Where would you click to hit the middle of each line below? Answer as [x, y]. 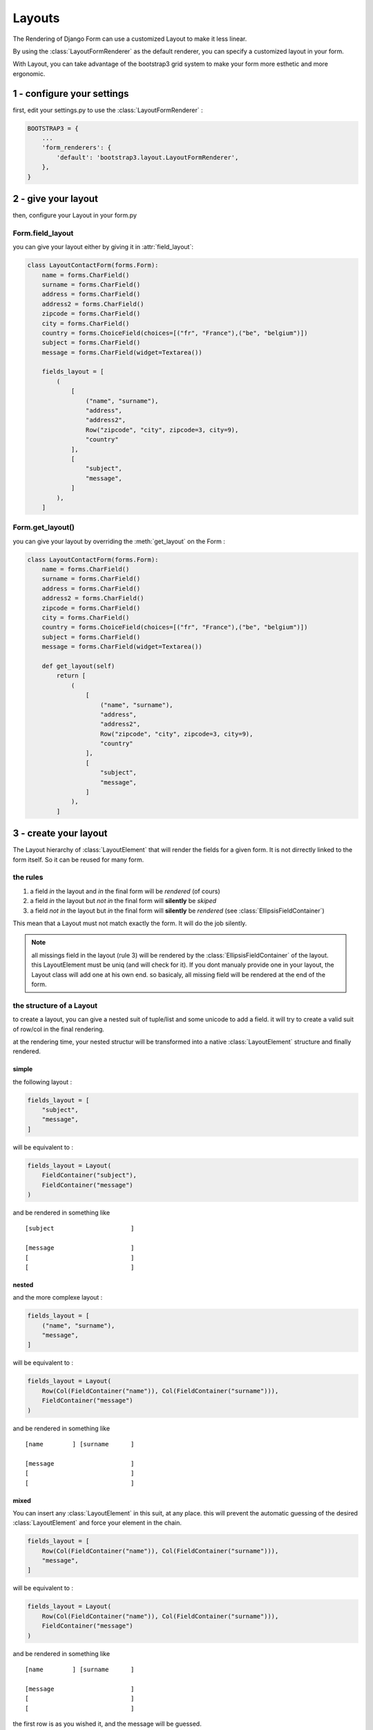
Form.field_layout [43, 233]
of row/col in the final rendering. [59, 1029]
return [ [71, 676]
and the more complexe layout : [58, 1297]
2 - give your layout [55, 198]
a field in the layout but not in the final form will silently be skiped [123, 901]
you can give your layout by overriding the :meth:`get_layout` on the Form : [119, 541]
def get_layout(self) [78, 666]
